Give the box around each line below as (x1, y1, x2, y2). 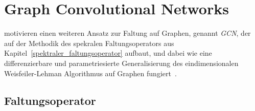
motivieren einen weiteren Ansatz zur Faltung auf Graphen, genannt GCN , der (4, 28, 251, 38)
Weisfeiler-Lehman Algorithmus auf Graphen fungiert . (4, 68, 177, 78)
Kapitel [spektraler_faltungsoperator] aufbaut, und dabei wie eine (4, 48, 212, 58)
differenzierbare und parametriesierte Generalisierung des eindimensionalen (4, 57, 239, 68)
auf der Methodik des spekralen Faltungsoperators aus (4, 37, 174, 48)
